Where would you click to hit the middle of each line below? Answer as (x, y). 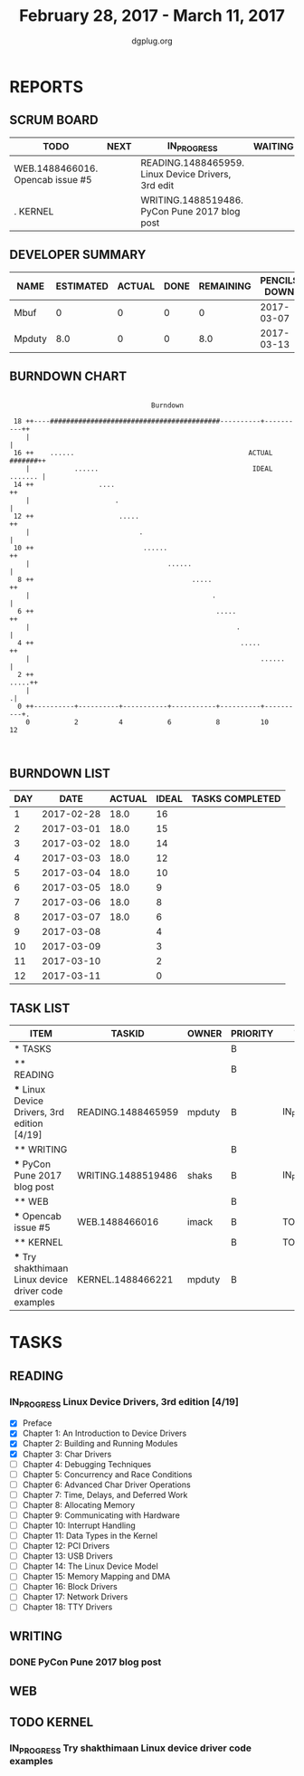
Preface (37, 1423)
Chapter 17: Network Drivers (75, 1597)
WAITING (273, 147)
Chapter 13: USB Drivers (67, 1556)
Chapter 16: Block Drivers (70, 1587)
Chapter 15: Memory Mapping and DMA (96, 1577)
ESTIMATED (82, 286)
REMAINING (225, 286)
